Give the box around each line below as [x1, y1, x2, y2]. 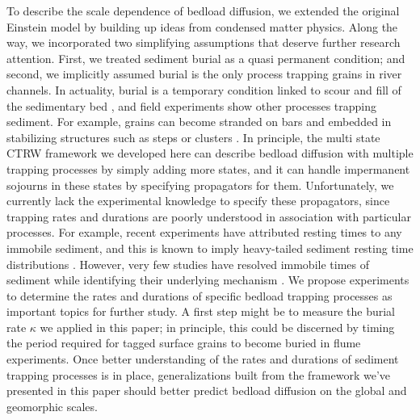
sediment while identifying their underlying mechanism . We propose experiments [6, 271, 409, 288]
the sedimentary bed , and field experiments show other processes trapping [6, 97, 376, 114]
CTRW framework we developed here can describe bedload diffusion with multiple [6, 145, 414, 162]
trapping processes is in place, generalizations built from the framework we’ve [6, 366, 391, 383]
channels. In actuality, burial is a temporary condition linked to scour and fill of [6, 81, 401, 98]
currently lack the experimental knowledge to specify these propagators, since [6, 192, 390, 209]
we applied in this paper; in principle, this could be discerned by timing [40, 318, 395, 335]
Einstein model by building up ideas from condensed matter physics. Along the [6, 18, 398, 35]
